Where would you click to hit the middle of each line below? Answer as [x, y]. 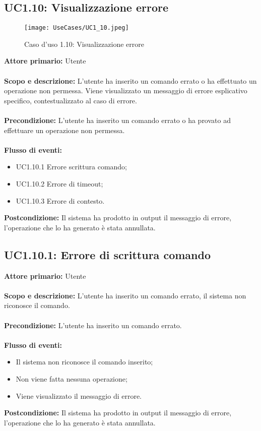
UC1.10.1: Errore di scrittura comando [107, 254]
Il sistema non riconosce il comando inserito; [84, 362]
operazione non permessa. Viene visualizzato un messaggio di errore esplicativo [126, 90]
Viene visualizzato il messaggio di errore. [79, 395]
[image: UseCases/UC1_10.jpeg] [77, 28]
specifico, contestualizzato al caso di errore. [71, 100]
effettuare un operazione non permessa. [64, 130]
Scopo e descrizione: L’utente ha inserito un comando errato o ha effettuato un [130, 80]
